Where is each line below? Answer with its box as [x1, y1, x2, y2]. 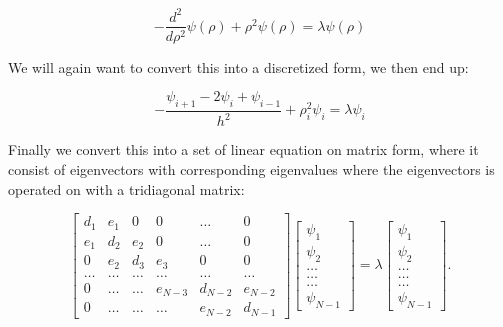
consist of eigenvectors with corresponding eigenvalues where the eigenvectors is [8, 158, 495, 179]
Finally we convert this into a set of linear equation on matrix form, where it [8, 139, 479, 160]
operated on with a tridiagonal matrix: [8, 178, 245, 199]
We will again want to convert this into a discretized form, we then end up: [8, 56, 469, 77]
